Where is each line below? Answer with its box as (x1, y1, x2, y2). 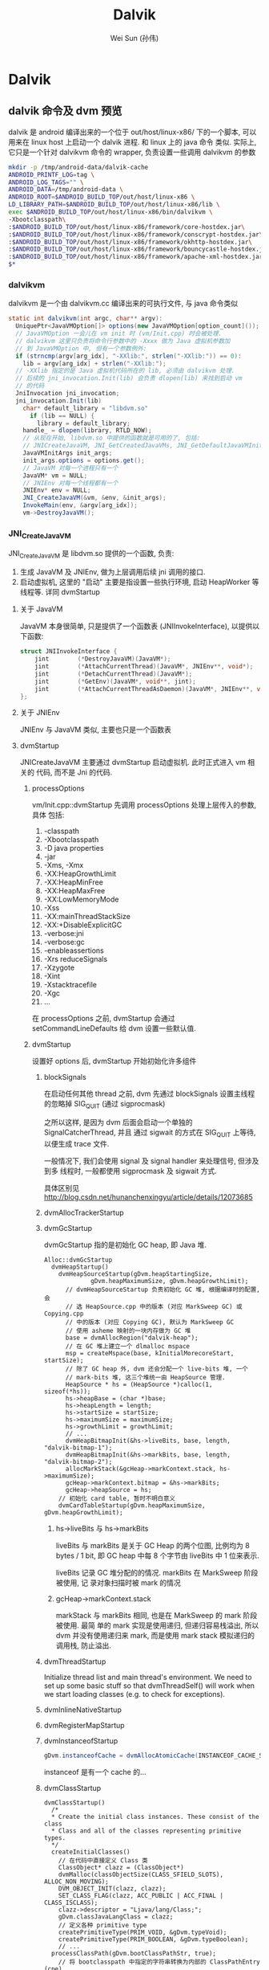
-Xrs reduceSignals (43, 954, 108, 964)
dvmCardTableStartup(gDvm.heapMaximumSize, (58, 1502, 206, 1510)
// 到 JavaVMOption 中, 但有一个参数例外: (15, 344, 147, 353)
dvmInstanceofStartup (43, 1736, 118, 1745)
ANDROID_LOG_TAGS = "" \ (8, 178, 84, 186)
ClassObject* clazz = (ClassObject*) (58, 1863, 184, 1871)
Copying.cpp (43, 1310, 84, 1318)
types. (43, 1833, 66, 1841)
